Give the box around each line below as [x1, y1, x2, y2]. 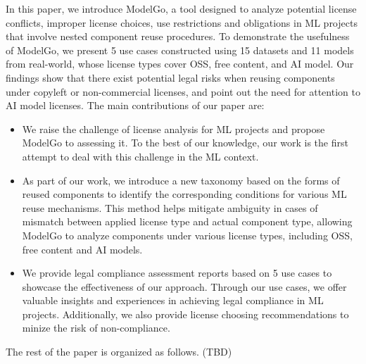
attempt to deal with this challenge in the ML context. [22, 149, 259, 163]
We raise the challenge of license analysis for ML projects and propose [22, 121, 325, 136]
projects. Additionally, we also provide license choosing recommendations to [22, 306, 349, 321]
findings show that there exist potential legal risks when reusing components [6, 70, 335, 84]
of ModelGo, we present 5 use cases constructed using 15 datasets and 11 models [6, 42, 354, 57]
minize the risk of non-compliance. [22, 320, 170, 335]
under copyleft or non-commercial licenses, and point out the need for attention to [6, 84, 360, 99]
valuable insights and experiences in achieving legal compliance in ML [22, 293, 324, 308]
